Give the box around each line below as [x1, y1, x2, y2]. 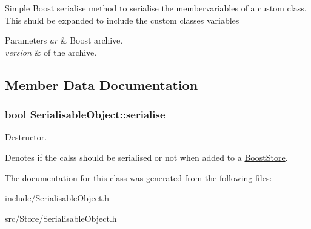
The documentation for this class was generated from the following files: [5, 171, 272, 184]
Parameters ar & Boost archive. [5, 34, 123, 47]
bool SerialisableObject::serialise [5, 107, 166, 122]
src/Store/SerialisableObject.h [5, 211, 117, 224]
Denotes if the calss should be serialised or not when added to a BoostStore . [5, 150, 288, 163]
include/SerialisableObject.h [5, 192, 110, 204]
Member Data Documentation [5, 75, 198, 94]
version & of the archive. [5, 45, 97, 58]
